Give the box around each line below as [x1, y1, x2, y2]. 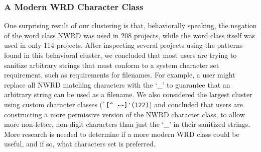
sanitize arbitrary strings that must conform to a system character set [4, 59, 219, 70]
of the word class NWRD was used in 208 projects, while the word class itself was [4, 30, 255, 40]
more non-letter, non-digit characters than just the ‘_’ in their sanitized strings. [4, 119, 250, 129]
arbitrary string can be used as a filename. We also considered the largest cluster [4, 89, 252, 100]
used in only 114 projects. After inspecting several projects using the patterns [4, 40, 243, 50]
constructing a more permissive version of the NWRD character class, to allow [4, 109, 245, 119]
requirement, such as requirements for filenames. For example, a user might [4, 69, 235, 80]
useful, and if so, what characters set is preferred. [4, 138, 156, 149]
